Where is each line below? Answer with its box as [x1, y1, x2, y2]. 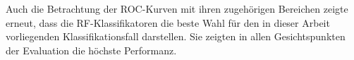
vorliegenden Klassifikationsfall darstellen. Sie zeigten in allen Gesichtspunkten [6, 29, 346, 44]
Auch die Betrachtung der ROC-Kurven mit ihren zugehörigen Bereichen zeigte [6, 1, 348, 16]
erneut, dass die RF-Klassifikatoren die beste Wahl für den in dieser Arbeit [6, 15, 330, 30]
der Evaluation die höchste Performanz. [6, 42, 177, 57]
